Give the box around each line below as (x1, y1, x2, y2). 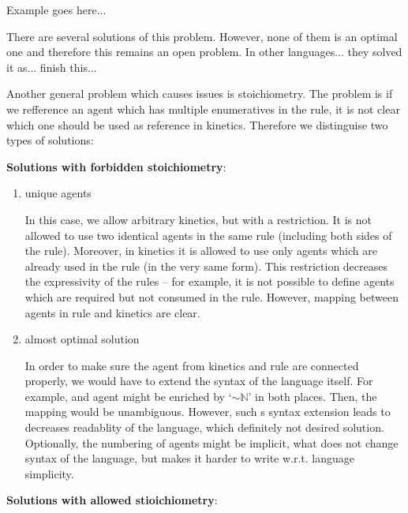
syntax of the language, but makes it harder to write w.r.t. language (24, 450, 355, 466)
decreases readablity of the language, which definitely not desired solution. (24, 419, 384, 436)
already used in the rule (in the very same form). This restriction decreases (24, 257, 387, 274)
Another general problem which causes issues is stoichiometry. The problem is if (6, 85, 393, 102)
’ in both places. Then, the (248, 388, 377, 404)
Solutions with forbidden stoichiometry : (6, 158, 226, 174)
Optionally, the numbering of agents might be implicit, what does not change (24, 434, 399, 451)
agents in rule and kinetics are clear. (24, 304, 200, 320)
